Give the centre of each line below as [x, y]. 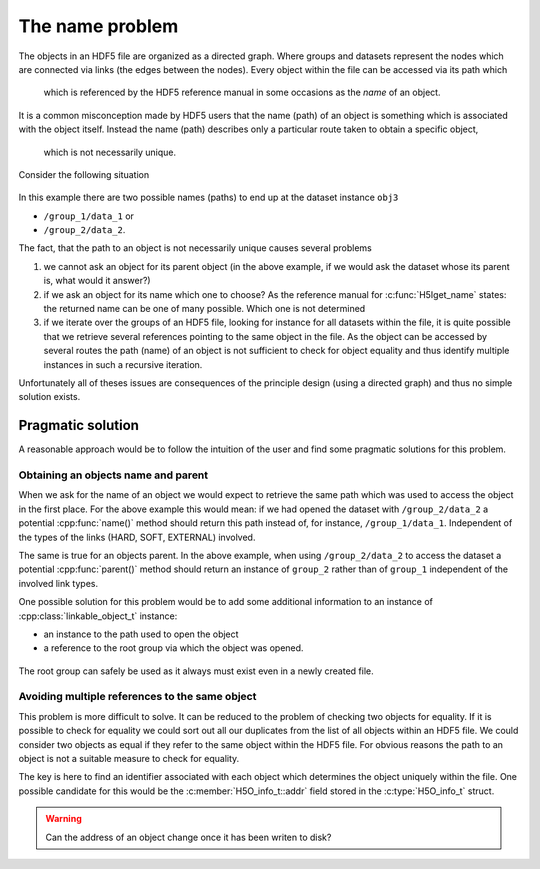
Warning [63, 819]
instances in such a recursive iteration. [123, 364]
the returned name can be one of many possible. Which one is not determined [204, 309]
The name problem [98, 26]
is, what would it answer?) [97, 281]
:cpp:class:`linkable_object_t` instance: [98, 616]
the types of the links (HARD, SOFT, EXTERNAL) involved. [137, 537]
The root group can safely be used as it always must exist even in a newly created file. [196, 671]
